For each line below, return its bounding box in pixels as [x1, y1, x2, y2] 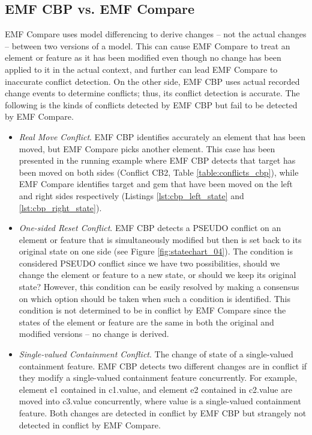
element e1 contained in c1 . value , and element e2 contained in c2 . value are [19, 383, 292, 395]
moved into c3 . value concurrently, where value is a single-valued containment [19, 395, 301, 407]
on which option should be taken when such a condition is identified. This [19, 292, 291, 304]
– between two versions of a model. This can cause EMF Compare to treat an [5, 39, 290, 52]
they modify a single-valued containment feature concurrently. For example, [19, 371, 298, 384]
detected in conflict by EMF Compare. [19, 418, 161, 431]
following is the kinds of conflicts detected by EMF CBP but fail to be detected [5, 98, 298, 111]
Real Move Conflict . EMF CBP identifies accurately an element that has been [19, 130, 305, 143]
